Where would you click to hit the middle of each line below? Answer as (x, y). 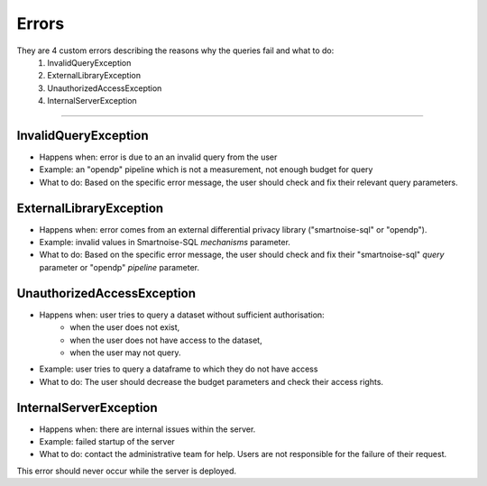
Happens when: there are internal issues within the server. (147, 429)
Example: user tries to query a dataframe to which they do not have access (179, 369)
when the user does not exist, (125, 327)
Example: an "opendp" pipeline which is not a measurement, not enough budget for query (206, 170)
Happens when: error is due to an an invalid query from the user (158, 157)
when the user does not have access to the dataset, (166, 340)
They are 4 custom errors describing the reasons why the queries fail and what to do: (175, 50)
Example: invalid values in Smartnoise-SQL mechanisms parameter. (165, 243)
